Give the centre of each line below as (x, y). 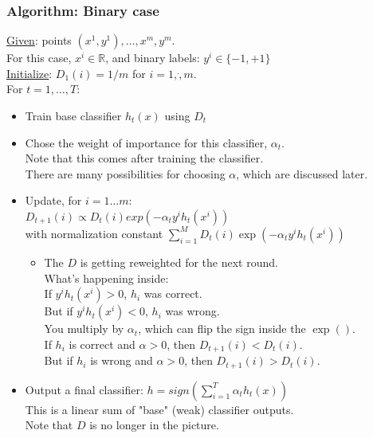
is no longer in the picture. (154, 425)
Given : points (39, 40)
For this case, (39, 58)
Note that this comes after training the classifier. (144, 158)
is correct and (102, 344)
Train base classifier (73, 115)
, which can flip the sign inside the (222, 328)
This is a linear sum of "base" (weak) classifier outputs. (159, 409)
